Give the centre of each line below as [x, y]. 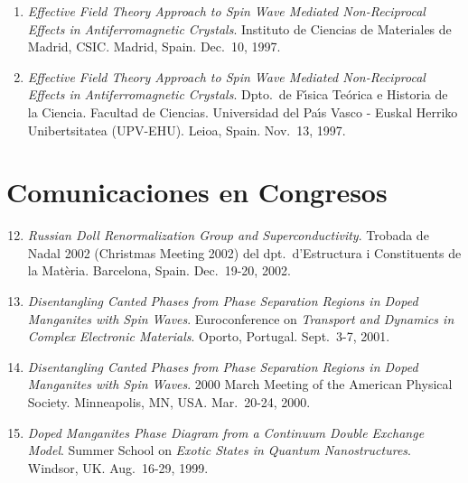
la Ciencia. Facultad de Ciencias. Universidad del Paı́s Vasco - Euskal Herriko [243, 111]
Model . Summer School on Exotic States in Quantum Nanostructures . [219, 450]
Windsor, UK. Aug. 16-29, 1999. [118, 467]
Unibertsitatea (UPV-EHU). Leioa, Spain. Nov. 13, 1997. [187, 130]
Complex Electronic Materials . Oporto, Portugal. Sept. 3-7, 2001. [209, 336]
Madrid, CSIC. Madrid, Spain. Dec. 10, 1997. [154, 46]
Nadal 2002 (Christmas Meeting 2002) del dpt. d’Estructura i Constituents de [244, 252]
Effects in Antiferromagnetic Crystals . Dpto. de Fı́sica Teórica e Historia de [238, 94]
